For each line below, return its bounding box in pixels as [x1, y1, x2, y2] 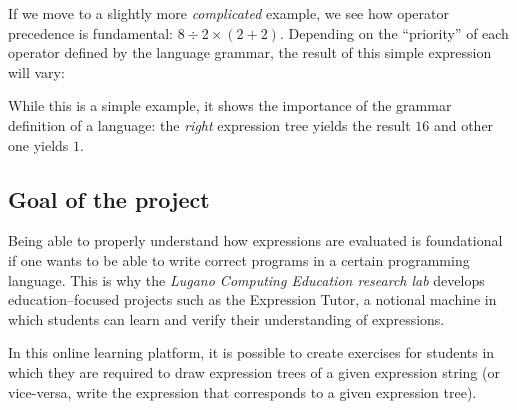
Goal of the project [8, 183, 210, 214]
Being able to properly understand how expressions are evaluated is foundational [8, 230, 503, 251]
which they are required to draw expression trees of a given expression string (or [8, 361, 500, 382]
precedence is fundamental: [8, 22, 174, 43]
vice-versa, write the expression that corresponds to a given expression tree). [8, 381, 477, 402]
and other [433, 114, 494, 135]
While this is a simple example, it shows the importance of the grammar [8, 95, 452, 116]
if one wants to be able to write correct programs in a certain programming [8, 249, 470, 270]
